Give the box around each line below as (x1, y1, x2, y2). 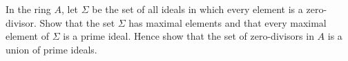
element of (6, 29, 49, 43)
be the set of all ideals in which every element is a (92, 2, 303, 16)
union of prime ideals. (6, 42, 97, 56)
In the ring (6, 2, 51, 16)
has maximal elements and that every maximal (128, 15, 327, 29)
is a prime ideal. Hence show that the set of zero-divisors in (63, 29, 314, 43)
